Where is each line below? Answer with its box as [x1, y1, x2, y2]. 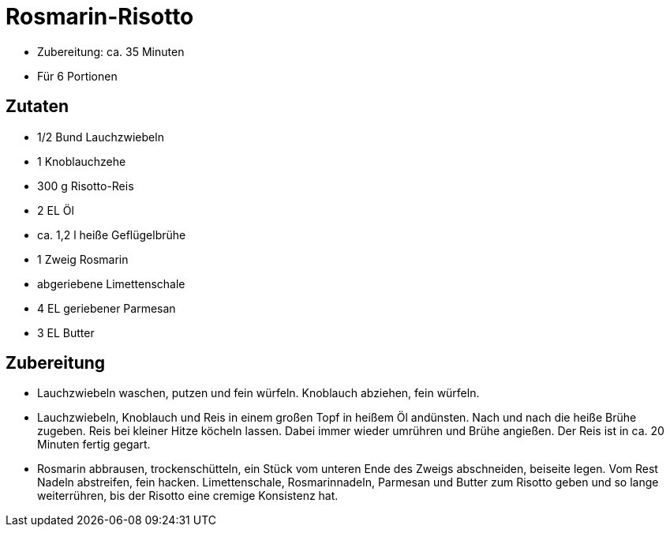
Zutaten [6, 96, 69, 117]
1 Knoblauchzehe [37, 154, 126, 168]
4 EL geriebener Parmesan [37, 301, 176, 315]
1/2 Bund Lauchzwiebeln [37, 129, 164, 144]
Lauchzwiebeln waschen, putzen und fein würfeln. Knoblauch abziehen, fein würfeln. [37, 386, 480, 400]
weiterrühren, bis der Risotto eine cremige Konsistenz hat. [37, 489, 339, 503]
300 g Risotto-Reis [37, 178, 134, 193]
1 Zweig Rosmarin [37, 252, 129, 266]
